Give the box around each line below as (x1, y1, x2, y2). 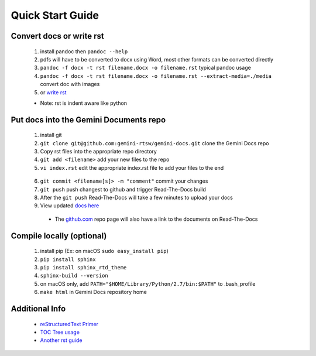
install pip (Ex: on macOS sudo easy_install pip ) (40, 248, 169, 255)
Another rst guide (40, 337, 83, 344)
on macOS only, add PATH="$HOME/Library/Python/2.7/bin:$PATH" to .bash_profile (40, 280, 256, 287)
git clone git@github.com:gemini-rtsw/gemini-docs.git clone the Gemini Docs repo (40, 139, 269, 146)
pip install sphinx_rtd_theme (40, 264, 127, 271)
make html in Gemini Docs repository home (40, 289, 147, 296)
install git (40, 132, 62, 139)
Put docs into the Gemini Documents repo (11, 115, 166, 125)
